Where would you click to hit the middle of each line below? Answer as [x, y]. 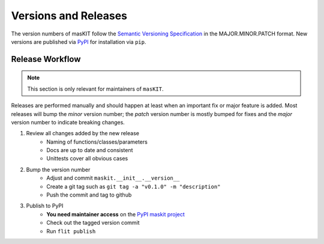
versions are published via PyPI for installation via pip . [79, 41]
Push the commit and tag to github [89, 195]
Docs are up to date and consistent [90, 150]
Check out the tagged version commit [93, 223]
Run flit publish [71, 231]
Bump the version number [58, 169]
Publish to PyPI [45, 206]
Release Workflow [46, 59]
